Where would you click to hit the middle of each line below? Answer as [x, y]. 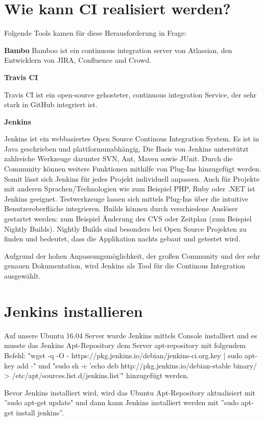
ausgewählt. [22, 276]
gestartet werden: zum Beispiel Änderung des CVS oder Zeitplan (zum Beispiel [128, 219]
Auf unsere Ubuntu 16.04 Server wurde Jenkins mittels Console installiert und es [131, 335]
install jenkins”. [40, 412]
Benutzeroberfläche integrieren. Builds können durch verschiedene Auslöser [121, 208]
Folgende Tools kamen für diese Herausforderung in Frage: [95, 33]
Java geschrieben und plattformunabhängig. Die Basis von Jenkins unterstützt [126, 148]
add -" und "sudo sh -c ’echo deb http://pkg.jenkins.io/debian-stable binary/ [137, 365]
